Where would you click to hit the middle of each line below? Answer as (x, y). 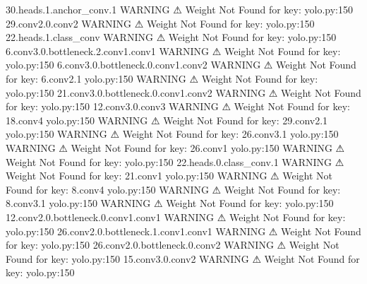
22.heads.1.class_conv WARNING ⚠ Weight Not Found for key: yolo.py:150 (171, 37)
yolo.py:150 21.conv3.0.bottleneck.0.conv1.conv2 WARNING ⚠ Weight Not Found (183, 92)
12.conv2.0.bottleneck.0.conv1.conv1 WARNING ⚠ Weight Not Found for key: (176, 217)
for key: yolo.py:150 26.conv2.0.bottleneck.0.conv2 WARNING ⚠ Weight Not (173, 245)
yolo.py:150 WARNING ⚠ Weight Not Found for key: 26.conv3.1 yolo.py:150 (172, 134)
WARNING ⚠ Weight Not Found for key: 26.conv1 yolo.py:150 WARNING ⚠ (175, 147)
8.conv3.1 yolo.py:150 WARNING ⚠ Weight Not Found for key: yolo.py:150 (170, 203)
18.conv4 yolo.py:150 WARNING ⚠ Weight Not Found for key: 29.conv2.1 (167, 120)
